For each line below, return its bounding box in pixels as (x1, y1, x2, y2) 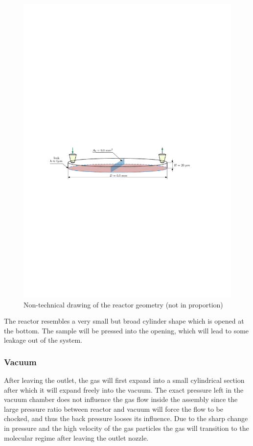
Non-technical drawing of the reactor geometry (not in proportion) (23, 299, 223, 309)
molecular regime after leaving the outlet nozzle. (4, 432, 149, 443)
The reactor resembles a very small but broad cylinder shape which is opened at (4, 316, 244, 326)
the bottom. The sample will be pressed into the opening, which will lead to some (4, 325, 249, 335)
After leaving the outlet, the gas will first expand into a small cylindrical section (4, 375, 245, 385)
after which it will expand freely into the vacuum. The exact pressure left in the (4, 384, 244, 395)
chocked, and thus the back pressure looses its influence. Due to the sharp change (4, 413, 248, 423)
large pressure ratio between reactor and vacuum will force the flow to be (4, 403, 223, 414)
